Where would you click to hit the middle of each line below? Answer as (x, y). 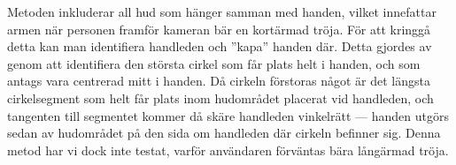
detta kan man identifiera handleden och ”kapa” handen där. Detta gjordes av (220, 46)
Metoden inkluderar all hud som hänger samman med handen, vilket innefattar (222, 11)
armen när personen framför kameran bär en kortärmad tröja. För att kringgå (219, 29)
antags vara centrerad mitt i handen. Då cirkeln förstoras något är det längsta (219, 81)
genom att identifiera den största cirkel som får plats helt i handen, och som (214, 63)
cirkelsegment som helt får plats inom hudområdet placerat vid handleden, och (220, 97)
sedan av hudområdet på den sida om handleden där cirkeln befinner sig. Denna (224, 133)
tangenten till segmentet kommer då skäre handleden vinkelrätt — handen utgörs (228, 115)
